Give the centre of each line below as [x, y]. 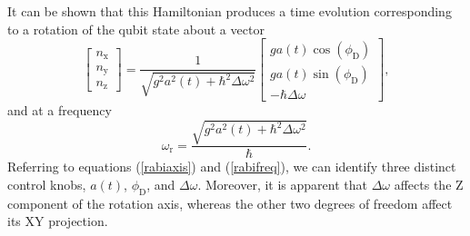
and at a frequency [60, 110]
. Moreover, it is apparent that [282, 185]
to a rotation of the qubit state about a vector [136, 29]
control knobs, [47, 185]
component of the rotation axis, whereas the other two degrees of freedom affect [230, 203]
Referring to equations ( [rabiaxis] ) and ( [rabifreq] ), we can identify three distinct [232, 167]
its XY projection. [58, 221]
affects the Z [429, 185]
